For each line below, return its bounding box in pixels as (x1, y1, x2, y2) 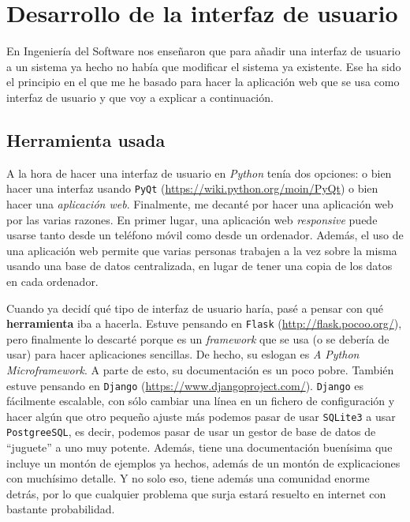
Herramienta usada (6, 127, 166, 152)
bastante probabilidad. (6, 501, 115, 517)
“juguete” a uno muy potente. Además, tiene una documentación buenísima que (6, 439, 393, 456)
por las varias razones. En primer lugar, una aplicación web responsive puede (6, 211, 378, 227)
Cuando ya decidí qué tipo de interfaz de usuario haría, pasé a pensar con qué (6, 299, 383, 316)
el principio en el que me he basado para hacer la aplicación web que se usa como (6, 73, 400, 90)
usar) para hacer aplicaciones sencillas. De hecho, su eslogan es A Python (6, 346, 360, 362)
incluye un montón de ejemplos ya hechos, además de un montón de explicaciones (6, 454, 401, 471)
